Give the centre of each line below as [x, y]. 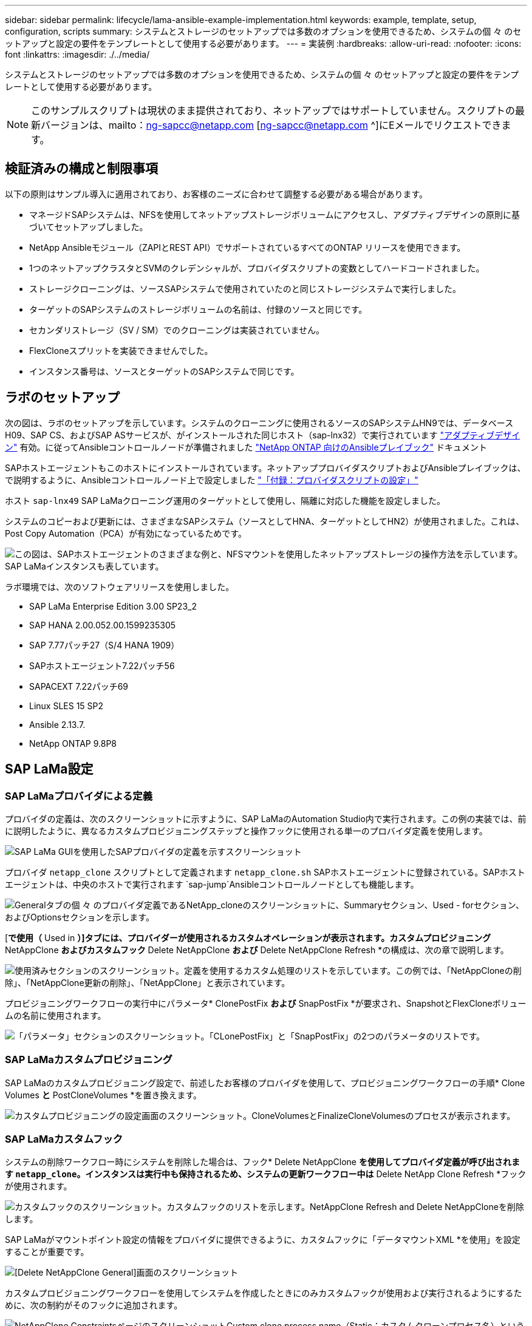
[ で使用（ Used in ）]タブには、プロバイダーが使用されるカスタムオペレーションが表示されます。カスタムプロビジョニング [248, 937]
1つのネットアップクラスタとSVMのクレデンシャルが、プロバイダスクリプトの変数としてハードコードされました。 [257, 268]
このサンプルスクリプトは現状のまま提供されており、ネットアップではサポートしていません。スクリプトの [273, 110]
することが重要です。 [47, 1252]
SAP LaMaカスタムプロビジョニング [89, 1060]
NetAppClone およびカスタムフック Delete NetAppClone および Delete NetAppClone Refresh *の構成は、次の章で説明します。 [257, 950]
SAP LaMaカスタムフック [64, 1139]
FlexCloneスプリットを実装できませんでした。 [121, 350]
